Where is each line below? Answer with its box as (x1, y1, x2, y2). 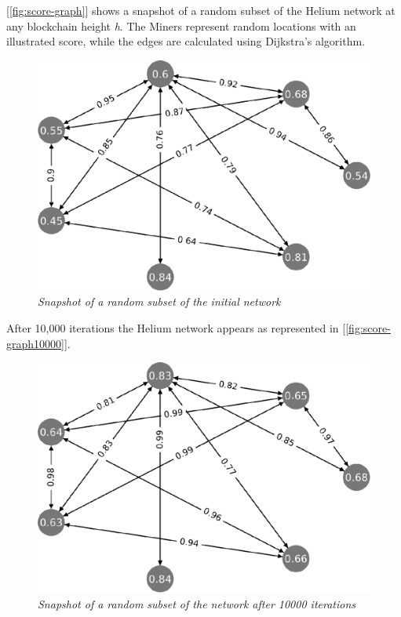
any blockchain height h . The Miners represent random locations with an (6, 17, 356, 34)
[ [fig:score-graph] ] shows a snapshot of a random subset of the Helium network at (6, 2, 396, 18)
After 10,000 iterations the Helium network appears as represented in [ (6, 319, 346, 336)
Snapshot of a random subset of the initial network (38, 293, 281, 310)
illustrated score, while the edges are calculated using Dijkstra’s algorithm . (6, 33, 366, 49)
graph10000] (6, 335, 64, 351)
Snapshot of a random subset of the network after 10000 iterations (38, 595, 356, 612)
